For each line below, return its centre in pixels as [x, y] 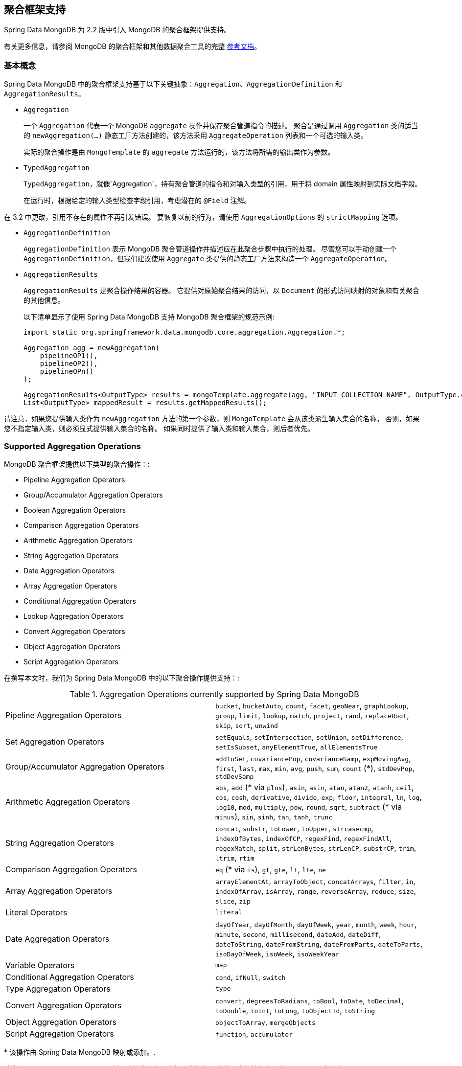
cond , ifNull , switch [251, 977]
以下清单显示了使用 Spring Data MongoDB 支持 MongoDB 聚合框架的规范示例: [149, 317]
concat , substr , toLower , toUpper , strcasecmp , [294, 828]
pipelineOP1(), [69, 356]
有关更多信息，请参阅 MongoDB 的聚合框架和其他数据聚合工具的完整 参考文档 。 [133, 46]
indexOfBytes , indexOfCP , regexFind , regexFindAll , [304, 838]
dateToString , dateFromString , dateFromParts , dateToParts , [319, 943]
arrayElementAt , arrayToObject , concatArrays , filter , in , [315, 881]
